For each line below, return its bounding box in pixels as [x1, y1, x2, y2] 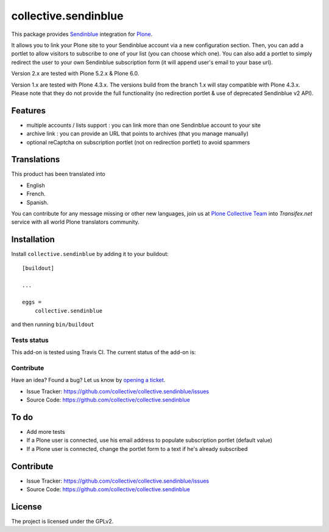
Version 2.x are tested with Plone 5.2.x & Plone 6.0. [11, 70, 140, 77]
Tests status [11, 336, 49, 344]
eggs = [22, 299, 42, 306]
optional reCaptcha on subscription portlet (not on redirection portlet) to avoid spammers [26, 138, 250, 146]
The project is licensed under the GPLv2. [11, 518, 114, 525]
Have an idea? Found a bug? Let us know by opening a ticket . [11, 377, 166, 384]
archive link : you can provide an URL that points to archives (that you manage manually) [26, 130, 249, 137]
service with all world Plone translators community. [11, 218, 140, 225]
